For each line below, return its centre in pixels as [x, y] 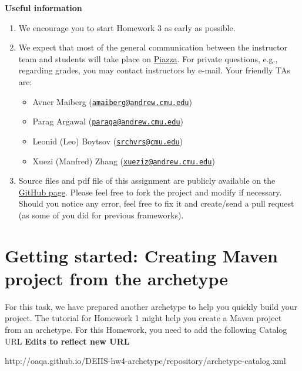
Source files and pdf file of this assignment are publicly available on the [147, 181]
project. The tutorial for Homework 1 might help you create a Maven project [143, 318]
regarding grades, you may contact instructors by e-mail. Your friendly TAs [155, 70]
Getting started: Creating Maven [141, 255]
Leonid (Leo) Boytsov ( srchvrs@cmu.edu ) [108, 141]
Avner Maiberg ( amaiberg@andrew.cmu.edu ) [112, 101]
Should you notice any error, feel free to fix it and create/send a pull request [156, 203]
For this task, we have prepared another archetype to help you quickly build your [151, 306]
